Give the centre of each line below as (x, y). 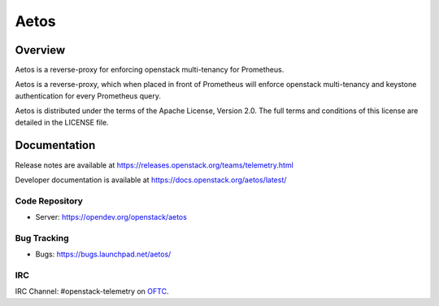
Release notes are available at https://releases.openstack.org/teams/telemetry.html (154, 165)
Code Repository (49, 201)
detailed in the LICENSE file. (62, 122)
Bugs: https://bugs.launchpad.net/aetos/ (103, 254)
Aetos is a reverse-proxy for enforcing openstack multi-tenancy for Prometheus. (150, 70)
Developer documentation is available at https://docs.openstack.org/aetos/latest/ (151, 180)
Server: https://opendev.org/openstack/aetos (111, 217)
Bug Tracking (42, 238)
